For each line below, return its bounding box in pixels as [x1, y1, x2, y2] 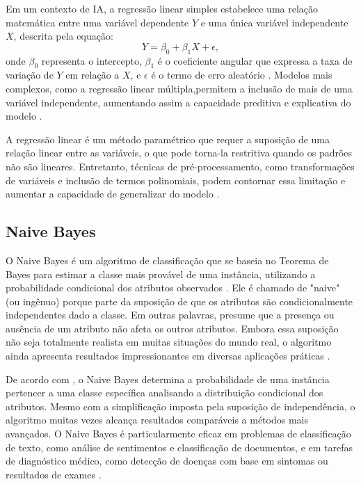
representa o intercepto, [41, 53, 142, 67]
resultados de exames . [6, 467, 102, 481]
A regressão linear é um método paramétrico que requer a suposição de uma [6, 131, 330, 146]
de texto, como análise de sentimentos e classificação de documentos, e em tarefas [6, 439, 353, 454]
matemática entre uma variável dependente [6, 15, 189, 29]
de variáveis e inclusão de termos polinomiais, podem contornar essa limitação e [6, 172, 346, 187]
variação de [6, 67, 54, 82]
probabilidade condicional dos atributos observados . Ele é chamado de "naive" [6, 280, 340, 295]
